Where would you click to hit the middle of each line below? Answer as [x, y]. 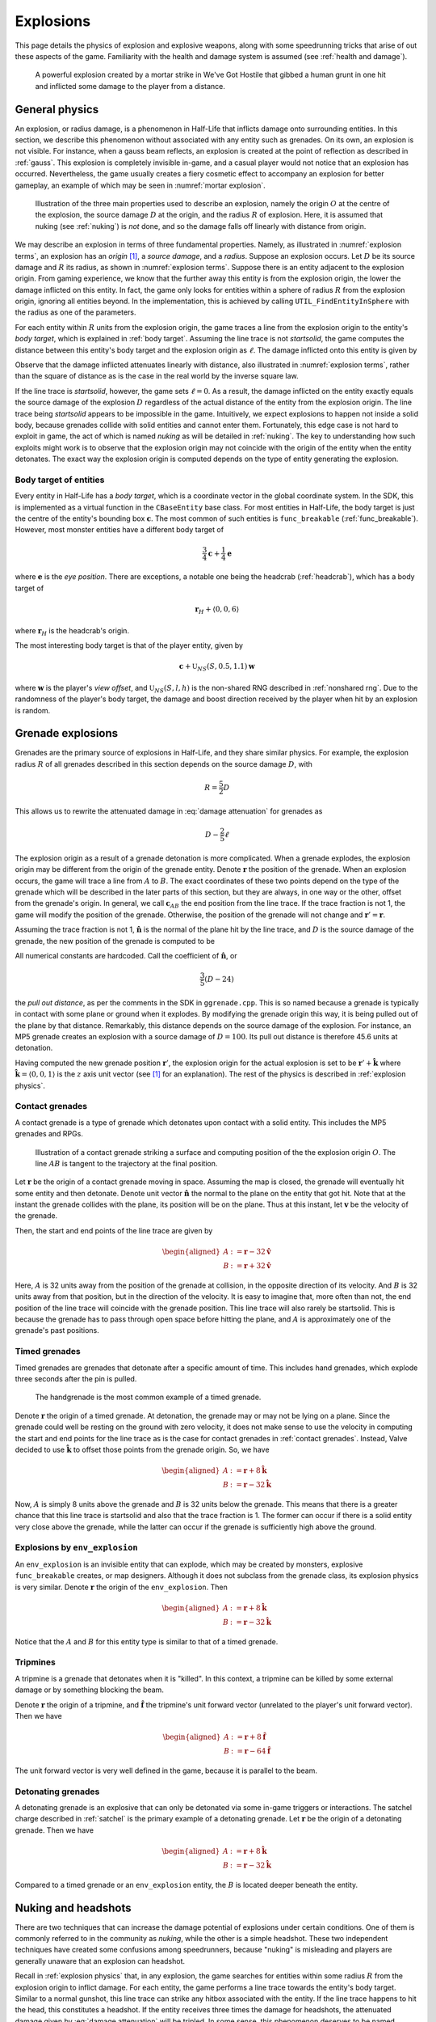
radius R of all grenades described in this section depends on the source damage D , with [163, 764]
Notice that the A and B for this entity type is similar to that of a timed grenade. [147, 1641]
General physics [57, 109]
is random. [33, 710]
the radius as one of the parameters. [75, 312]
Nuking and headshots [73, 1908]
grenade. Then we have [55, 1830]
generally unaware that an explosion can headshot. [100, 1961]
